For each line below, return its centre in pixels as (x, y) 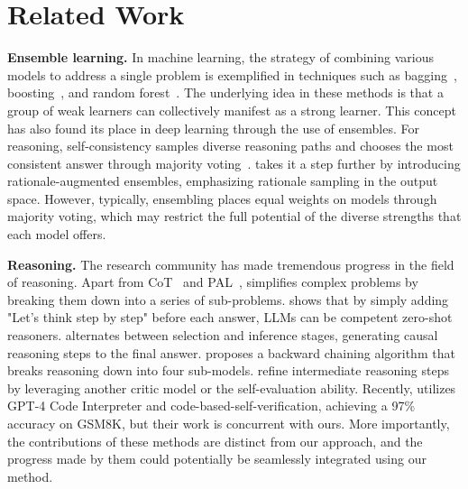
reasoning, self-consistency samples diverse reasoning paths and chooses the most (230, 146)
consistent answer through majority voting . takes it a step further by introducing (234, 163)
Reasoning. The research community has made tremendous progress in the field (231, 264)
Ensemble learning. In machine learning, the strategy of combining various (220, 57)
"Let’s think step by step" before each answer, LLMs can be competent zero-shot (230, 317)
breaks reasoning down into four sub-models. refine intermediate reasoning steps (228, 370)
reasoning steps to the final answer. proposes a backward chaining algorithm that (231, 352)
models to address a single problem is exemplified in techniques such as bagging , (232, 74)
